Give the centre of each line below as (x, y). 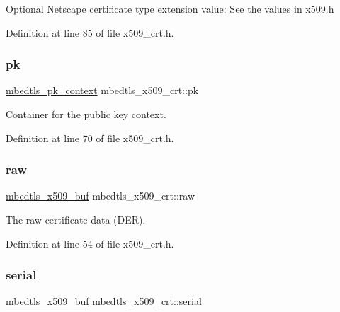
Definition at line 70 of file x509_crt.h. (90, 138)
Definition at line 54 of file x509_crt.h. (90, 243)
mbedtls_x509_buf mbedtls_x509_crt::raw (101, 196)
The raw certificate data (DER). (76, 219)
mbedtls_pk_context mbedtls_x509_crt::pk (102, 90)
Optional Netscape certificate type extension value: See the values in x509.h (170, 8)
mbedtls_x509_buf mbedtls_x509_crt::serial (104, 301)
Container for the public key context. (86, 114)
